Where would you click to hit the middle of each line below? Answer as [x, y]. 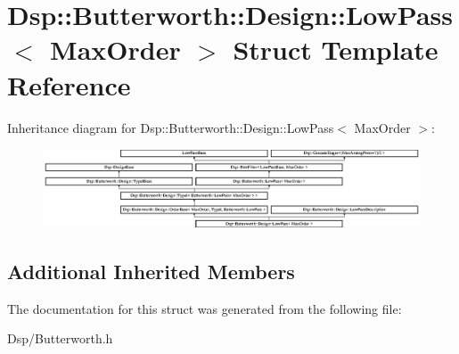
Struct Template [336, 49]
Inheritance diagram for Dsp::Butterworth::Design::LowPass [171, 127]
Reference [69, 84]
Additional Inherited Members [151, 271]
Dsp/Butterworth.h [60, 338]
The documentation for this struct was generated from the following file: [205, 308]
